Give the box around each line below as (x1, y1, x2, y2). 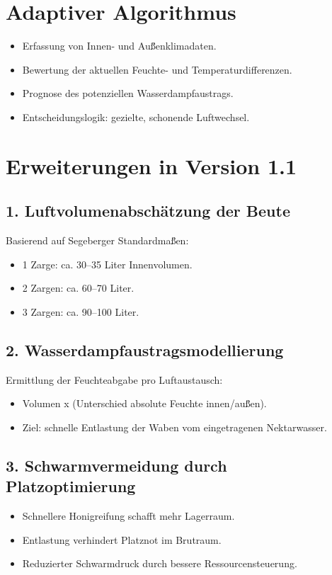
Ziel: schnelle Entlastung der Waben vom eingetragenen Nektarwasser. (22, 419, 327, 434)
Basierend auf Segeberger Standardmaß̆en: (6, 233, 189, 248)
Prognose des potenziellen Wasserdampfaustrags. (22, 86, 234, 101)
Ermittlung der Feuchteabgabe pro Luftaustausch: (6, 372, 223, 387)
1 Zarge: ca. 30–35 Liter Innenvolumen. (22, 256, 193, 271)
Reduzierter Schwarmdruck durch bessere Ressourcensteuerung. (22, 556, 297, 571)
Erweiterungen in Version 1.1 (6, 151, 297, 180)
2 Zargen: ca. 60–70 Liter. (22, 280, 134, 295)
